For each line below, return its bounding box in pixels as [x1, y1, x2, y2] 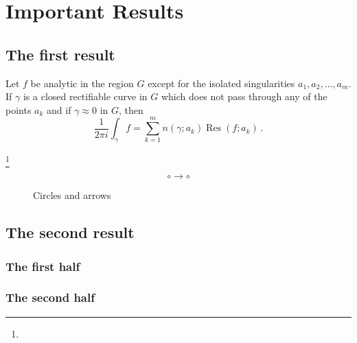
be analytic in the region [30, 75, 134, 90]
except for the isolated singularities [148, 75, 295, 90]
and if [47, 102, 71, 117]
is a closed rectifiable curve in [23, 89, 148, 104]
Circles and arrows [33, 188, 111, 202]
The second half [5, 289, 95, 306]
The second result [5, 222, 135, 243]
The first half [5, 257, 80, 274]
